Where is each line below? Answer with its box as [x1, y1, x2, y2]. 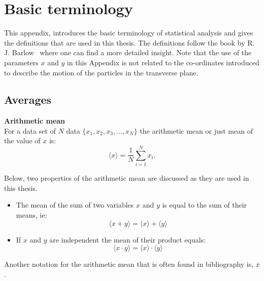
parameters [4, 57, 39, 67]
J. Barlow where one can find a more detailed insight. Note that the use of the [4, 47, 252, 58]
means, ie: [16, 209, 47, 220]
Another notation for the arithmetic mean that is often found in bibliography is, [4, 259, 254, 269]
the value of [4, 135, 41, 146]
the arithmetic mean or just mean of [140, 125, 253, 136]
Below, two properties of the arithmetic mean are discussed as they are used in [4, 173, 249, 183]
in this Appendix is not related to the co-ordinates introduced [67, 57, 259, 67]
